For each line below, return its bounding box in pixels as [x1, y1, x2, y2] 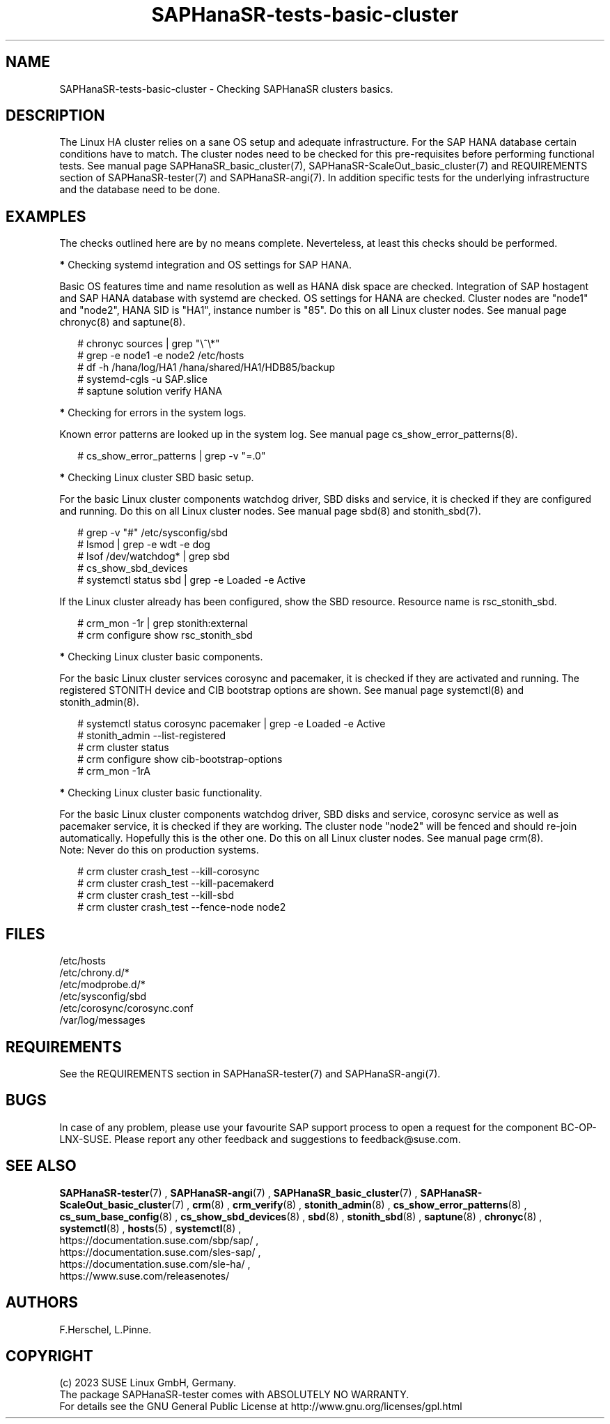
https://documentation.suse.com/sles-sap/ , [59, 1245, 261, 1258]
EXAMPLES [6, 207, 86, 225]
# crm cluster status [77, 741, 169, 754]
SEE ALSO [6, 1157, 77, 1175]
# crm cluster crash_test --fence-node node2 [77, 901, 286, 914]
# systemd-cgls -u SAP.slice [77, 373, 208, 386]
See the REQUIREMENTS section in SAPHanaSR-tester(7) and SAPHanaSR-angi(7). [59, 1067, 441, 1080]
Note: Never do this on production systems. [59, 844, 259, 856]
